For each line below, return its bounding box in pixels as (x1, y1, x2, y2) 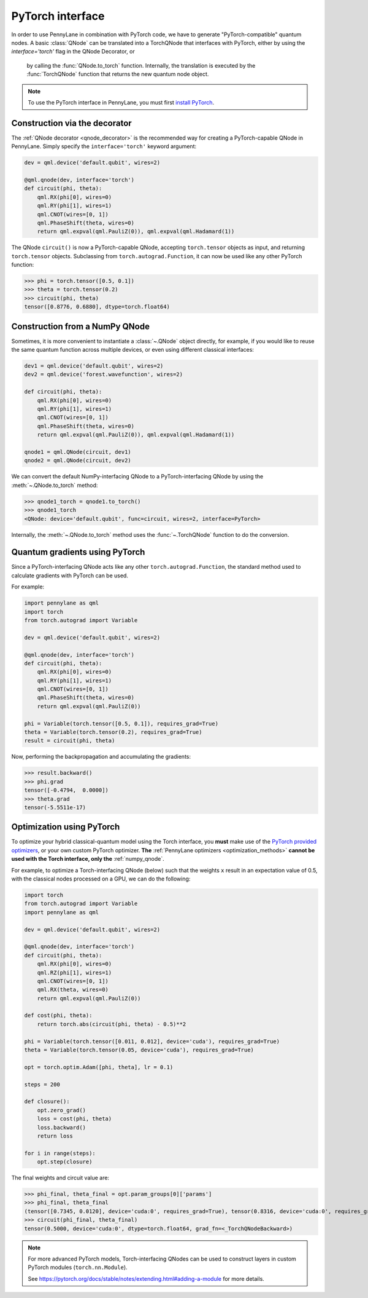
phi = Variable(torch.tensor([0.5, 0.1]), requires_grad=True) (24, 720, 219, 727)
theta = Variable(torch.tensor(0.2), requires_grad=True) (24, 729, 202, 736)
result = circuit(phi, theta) (24, 737, 115, 744)
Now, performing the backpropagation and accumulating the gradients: (11, 753, 191, 761)
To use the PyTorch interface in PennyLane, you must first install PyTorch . (28, 98, 215, 106)
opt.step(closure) (37, 1158, 93, 1165)
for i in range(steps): (24, 1150, 96, 1157)
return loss (37, 1132, 74, 1139)
